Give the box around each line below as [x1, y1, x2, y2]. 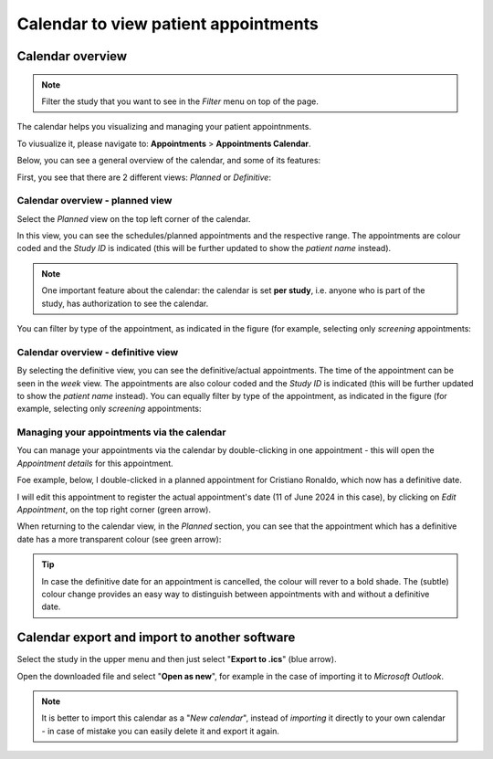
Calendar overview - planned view [16, 195, 173, 207]
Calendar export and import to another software [16, 630, 296, 646]
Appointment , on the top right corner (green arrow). [16, 504, 212, 515]
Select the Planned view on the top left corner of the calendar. [16, 213, 251, 224]
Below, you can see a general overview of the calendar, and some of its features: [16, 155, 321, 166]
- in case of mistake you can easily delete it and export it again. [41, 725, 280, 736]
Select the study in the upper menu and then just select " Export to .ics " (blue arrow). [16, 654, 337, 665]
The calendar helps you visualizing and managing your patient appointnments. [16, 121, 312, 132]
